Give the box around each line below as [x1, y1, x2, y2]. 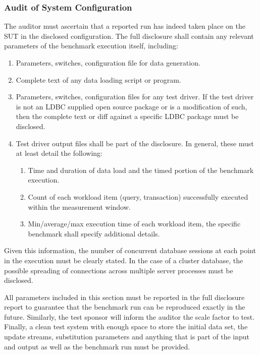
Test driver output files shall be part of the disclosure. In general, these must [16, 138, 254, 148]
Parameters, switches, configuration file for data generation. [16, 57, 200, 68]
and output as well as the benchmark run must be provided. [4, 341, 190, 351]
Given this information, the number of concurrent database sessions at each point [4, 245, 256, 256]
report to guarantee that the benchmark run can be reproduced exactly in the [4, 302, 245, 312]
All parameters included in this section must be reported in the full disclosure [4, 291, 245, 302]
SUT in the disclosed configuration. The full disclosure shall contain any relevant [4, 30, 254, 41]
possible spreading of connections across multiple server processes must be [4, 265, 233, 275]
